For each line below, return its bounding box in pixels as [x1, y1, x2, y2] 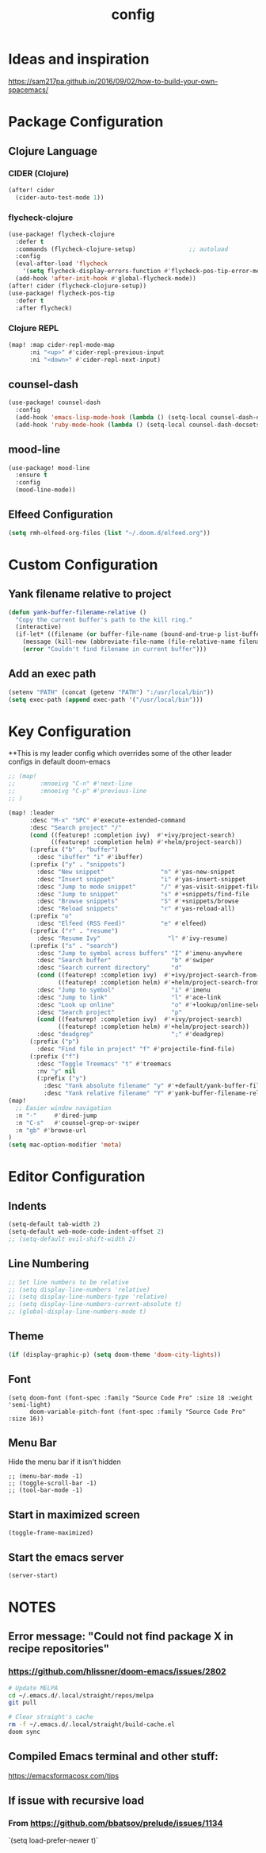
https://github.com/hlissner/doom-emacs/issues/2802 [8, 1666, 227, 1677]
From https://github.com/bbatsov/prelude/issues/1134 [8, 1818, 223, 1829]
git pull [8, 1699, 37, 1707]
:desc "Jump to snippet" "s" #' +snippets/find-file [36, 890, 249, 898]
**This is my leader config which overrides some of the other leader [8, 749, 232, 758]
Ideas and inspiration [8, 50, 150, 68]
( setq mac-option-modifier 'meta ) [8, 1141, 123, 1149]
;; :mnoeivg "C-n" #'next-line [8, 780, 133, 788]
